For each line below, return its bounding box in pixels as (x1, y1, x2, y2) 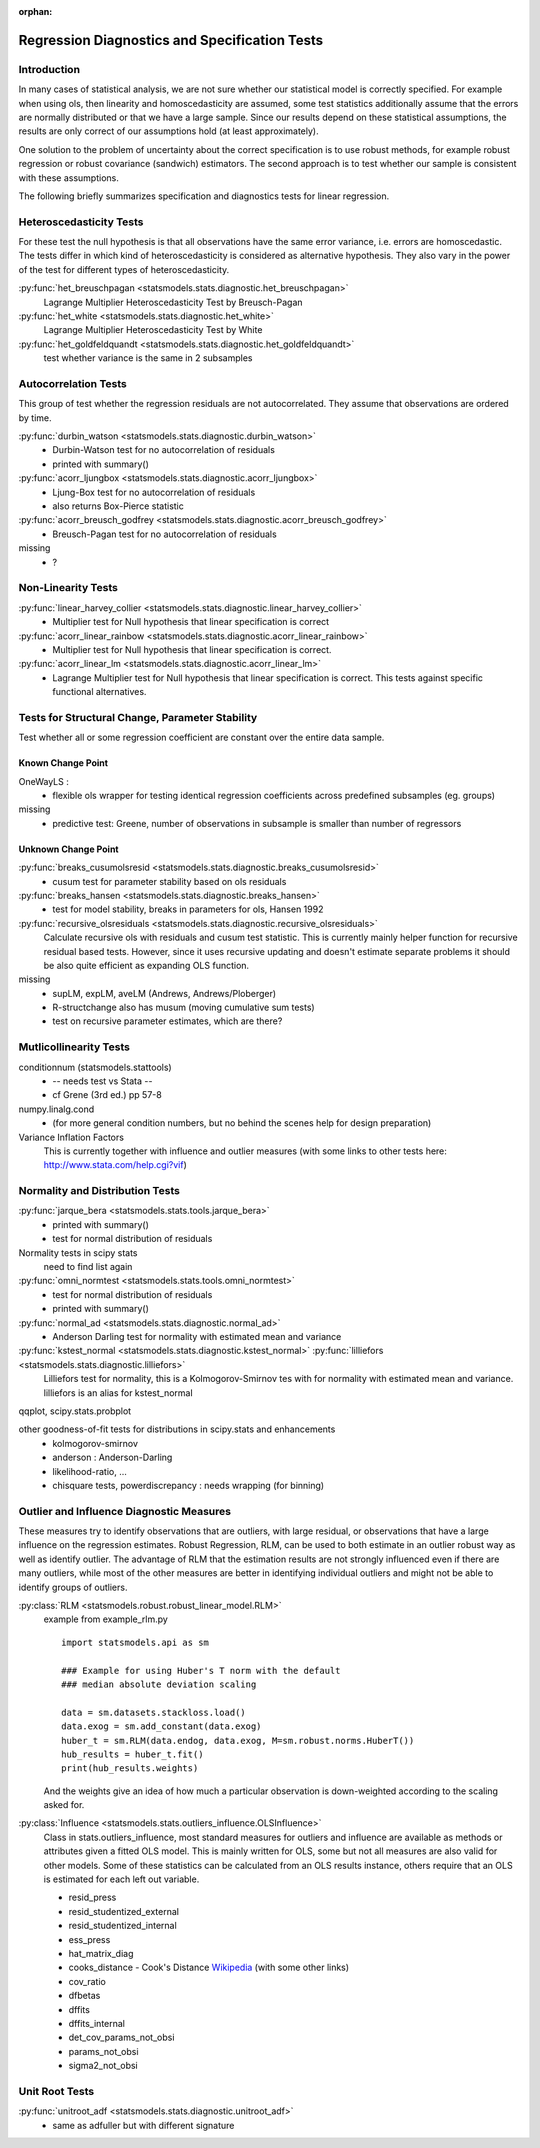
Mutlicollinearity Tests (18, 1040, 130, 1054)
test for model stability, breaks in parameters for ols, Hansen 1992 (52, 903, 324, 915)
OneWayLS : (18, 775, 69, 787)
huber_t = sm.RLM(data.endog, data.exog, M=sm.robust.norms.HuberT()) (61, 1735, 415, 1746)
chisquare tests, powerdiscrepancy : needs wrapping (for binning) (52, 1479, 325, 1491)
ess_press (68, 1933, 111, 1945)
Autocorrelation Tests (18, 376, 127, 390)
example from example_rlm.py (43, 1613, 169, 1625)
